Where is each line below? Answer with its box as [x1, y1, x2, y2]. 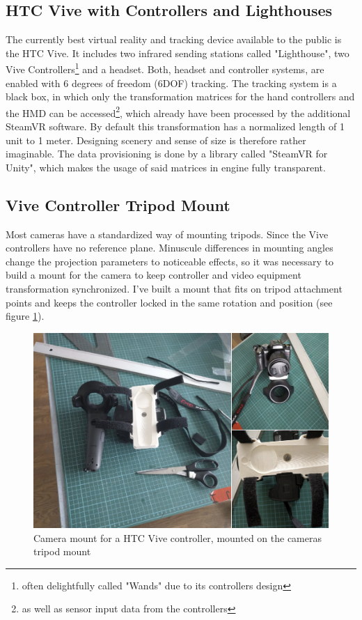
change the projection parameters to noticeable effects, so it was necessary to [6, 254, 334, 268]
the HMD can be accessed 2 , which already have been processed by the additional [6, 103, 351, 120]
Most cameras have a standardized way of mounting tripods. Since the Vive [6, 226, 329, 241]
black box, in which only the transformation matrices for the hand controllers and [6, 89, 355, 104]
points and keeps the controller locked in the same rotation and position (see [6, 295, 333, 309]
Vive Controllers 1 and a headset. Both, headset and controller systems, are [6, 60, 324, 77]
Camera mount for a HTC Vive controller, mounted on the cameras [33, 530, 322, 545]
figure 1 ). [6, 309, 45, 323]
